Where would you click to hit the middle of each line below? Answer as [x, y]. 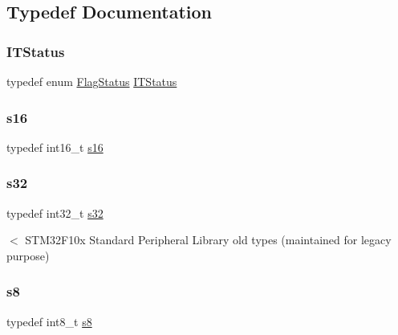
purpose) [28, 255]
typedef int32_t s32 [55, 212]
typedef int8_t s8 [49, 321]
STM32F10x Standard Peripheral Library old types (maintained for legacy [208, 240]
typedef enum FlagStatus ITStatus [92, 81]
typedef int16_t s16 [55, 147]
